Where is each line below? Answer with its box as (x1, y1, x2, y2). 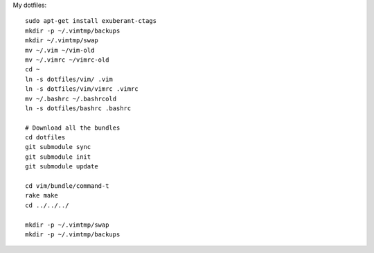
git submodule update (25, 163, 98, 171)
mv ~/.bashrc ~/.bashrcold (25, 94, 117, 103)
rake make (25, 191, 58, 200)
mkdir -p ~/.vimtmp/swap (25, 220, 109, 229)
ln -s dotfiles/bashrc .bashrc (25, 104, 132, 112)
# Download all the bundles (25, 123, 121, 132)
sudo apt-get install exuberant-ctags (25, 17, 157, 25)
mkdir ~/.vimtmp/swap (25, 37, 98, 44)
